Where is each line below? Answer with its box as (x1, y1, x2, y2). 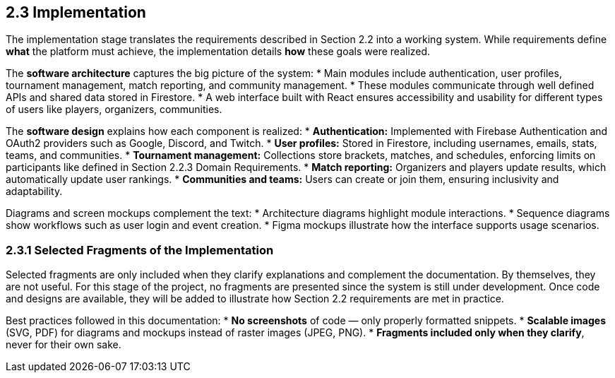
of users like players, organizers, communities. (6, 103, 222, 116)
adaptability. (6, 185, 63, 198)
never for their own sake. (6, 338, 121, 351)
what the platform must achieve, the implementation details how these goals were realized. (6, 45, 431, 58)
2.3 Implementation (6, 4, 146, 21)
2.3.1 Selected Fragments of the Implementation (6, 242, 274, 257)
